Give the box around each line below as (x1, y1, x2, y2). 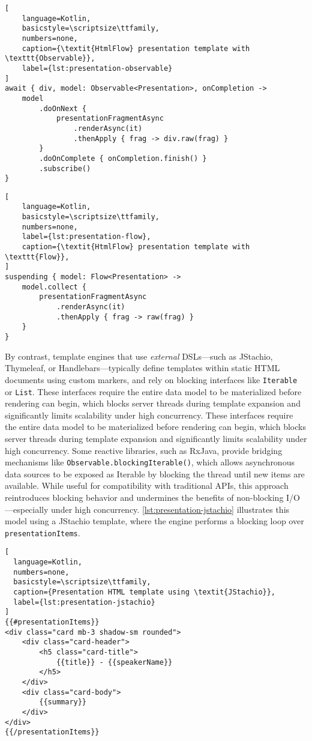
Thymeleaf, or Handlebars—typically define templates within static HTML (5, 361, 280, 374)
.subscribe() (39, 164, 91, 173)
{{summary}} (39, 698, 87, 707)
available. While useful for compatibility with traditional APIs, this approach (5, 479, 289, 492)
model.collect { (22, 282, 87, 291)
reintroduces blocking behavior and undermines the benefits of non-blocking (5, 491, 284, 503)
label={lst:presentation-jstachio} (13, 597, 155, 606)
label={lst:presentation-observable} (22, 64, 173, 73)
